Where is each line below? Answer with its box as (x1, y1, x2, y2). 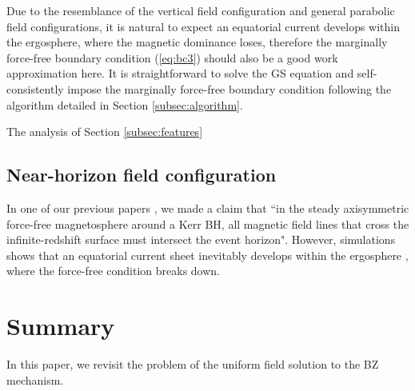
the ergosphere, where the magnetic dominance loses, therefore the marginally (6, 34, 388, 50)
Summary (6, 309, 115, 342)
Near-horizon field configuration (6, 162, 277, 187)
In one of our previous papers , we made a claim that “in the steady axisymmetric (6, 199, 409, 216)
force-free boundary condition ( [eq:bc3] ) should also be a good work (6, 49, 338, 66)
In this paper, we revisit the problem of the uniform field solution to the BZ (6, 356, 379, 373)
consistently (6, 80, 64, 97)
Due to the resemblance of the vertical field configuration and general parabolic (6, 2, 395, 18)
